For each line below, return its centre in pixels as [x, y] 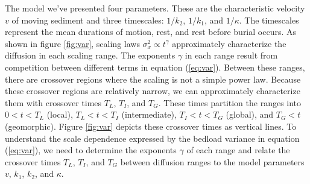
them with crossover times [53, 102]
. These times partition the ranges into [230, 102]
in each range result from [231, 55]
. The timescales [269, 20]
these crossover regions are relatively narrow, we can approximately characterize [153, 91]
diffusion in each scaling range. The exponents [90, 55]
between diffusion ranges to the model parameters [212, 161]
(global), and [250, 114]
